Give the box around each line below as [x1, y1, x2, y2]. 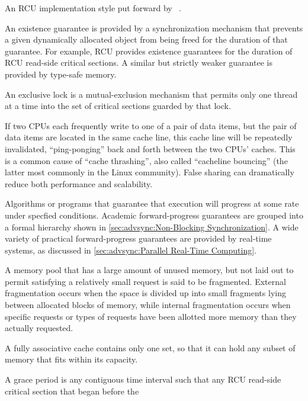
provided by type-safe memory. [5, 68, 117, 80]
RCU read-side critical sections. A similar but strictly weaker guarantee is [5, 56, 272, 69]
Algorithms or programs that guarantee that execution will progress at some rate [5, 197, 299, 210]
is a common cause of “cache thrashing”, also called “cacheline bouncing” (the [5, 154, 288, 166]
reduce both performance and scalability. [5, 177, 153, 190]
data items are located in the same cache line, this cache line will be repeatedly [5, 131, 293, 143]
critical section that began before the [5, 384, 139, 397]
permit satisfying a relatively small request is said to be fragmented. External [5, 275, 286, 287]
